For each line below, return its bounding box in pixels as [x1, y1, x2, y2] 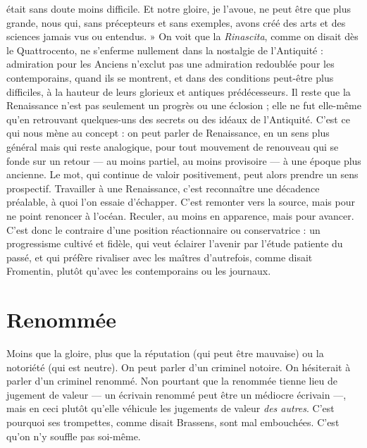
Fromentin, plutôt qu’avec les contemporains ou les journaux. [6, 263, 271, 278]
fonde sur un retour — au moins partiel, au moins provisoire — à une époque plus [6, 153, 361, 168]
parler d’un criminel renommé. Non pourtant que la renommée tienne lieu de [6, 373, 338, 388]
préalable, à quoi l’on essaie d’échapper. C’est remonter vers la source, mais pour [6, 194, 355, 209]
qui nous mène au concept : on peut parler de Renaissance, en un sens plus [6, 125, 330, 140]
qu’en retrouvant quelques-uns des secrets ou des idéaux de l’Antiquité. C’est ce [6, 111, 350, 126]
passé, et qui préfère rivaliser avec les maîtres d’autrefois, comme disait [6, 249, 313, 264]
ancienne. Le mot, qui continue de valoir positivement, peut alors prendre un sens [6, 167, 359, 182]
